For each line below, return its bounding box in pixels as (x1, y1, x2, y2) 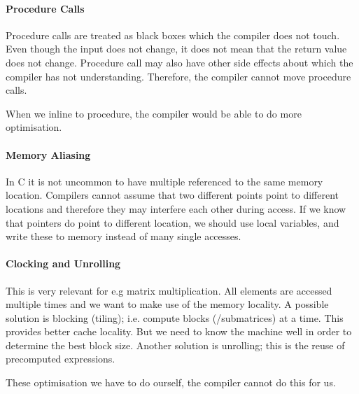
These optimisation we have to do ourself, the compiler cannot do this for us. (6, 375, 336, 390)
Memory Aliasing (6, 147, 91, 162)
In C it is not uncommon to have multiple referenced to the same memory (6, 174, 323, 188)
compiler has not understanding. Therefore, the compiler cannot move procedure (6, 69, 351, 83)
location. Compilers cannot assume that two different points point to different (6, 188, 339, 202)
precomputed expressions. (6, 351, 115, 366)
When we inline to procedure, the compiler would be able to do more (6, 106, 302, 120)
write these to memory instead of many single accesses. (6, 229, 241, 244)
